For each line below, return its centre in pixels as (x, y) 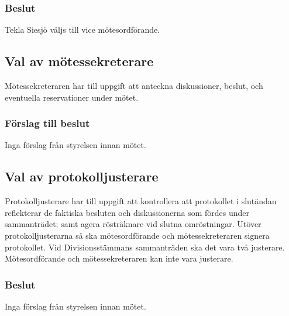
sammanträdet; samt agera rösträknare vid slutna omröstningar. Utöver (133, 224)
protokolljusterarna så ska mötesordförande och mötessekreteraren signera (137, 235)
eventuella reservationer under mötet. (72, 97)
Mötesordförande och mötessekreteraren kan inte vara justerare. (119, 258)
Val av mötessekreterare (79, 61)
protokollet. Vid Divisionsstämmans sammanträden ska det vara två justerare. (145, 247)
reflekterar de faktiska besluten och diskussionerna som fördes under (127, 212)
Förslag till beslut (47, 123)
